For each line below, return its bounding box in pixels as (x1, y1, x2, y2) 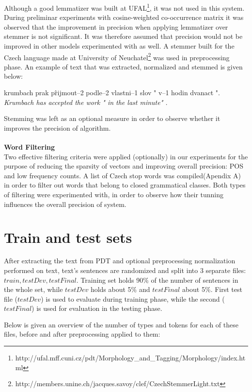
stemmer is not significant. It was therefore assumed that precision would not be (4, 31, 243, 41)
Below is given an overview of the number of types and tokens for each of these (4, 319, 238, 329)
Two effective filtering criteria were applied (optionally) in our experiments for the (4, 151, 248, 161)
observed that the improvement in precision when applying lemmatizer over (4, 21, 228, 32)
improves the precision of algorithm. (4, 122, 111, 133)
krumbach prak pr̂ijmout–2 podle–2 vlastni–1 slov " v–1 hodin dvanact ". (4, 87, 220, 98)
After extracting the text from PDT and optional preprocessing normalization (4, 256, 236, 266)
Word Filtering (4, 142, 55, 152)
